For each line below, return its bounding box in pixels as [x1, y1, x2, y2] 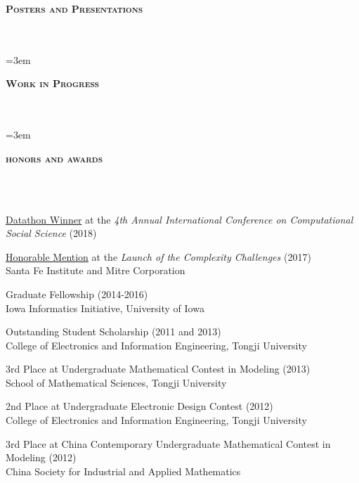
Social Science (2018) [6, 226, 97, 240]
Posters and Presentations [6, 1, 143, 15]
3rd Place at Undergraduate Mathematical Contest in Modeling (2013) [6, 361, 311, 376]
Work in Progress [6, 76, 99, 91]
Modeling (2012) [6, 450, 77, 465]
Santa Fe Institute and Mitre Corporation [6, 263, 185, 278]
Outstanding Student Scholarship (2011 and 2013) [6, 324, 221, 339]
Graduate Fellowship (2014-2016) [6, 286, 148, 301]
